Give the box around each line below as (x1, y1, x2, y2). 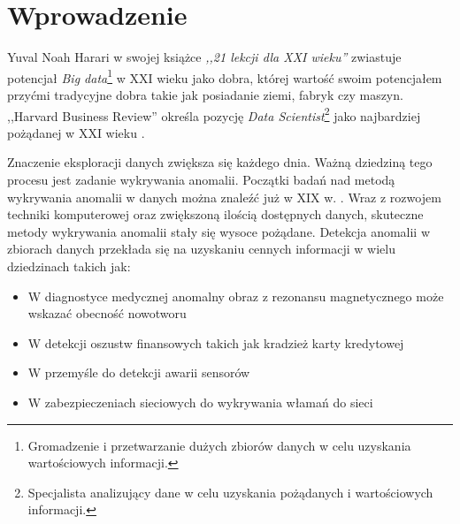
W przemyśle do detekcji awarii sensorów (27, 363, 250, 382)
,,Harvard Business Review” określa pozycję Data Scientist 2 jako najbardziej (7, 103, 421, 125)
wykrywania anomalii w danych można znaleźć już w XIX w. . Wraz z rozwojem (7, 187, 441, 206)
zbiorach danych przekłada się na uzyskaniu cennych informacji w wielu (7, 239, 395, 258)
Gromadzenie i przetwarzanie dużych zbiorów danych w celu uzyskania (27, 436, 411, 454)
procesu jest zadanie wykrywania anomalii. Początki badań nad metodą (7, 171, 395, 188)
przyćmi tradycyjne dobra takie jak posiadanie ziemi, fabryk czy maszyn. (7, 85, 403, 103)
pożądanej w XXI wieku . (7, 123, 145, 141)
